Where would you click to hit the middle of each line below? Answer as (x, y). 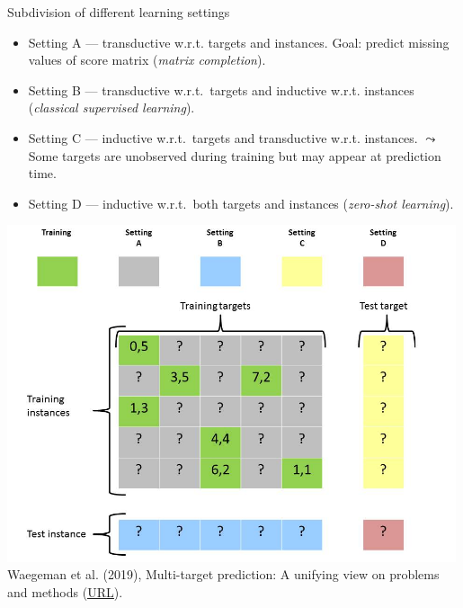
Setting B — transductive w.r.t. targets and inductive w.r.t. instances (221, 89)
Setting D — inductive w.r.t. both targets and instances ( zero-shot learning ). (241, 203)
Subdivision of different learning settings (119, 12)
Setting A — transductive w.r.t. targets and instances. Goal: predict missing (239, 42)
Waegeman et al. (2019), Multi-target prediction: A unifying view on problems (223, 574)
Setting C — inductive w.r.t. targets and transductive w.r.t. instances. (223, 137)
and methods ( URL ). (65, 591)
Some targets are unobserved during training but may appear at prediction (235, 155)
